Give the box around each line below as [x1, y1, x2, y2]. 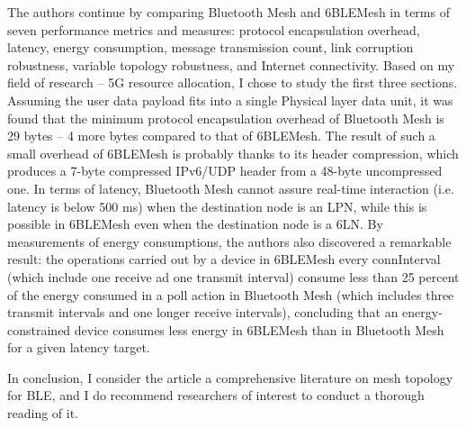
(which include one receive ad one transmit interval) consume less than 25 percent [7, 267, 460, 286]
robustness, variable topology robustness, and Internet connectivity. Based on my [7, 55, 455, 74]
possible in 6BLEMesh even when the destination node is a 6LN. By [7, 214, 383, 233]
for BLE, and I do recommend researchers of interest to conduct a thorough [7, 386, 425, 405]
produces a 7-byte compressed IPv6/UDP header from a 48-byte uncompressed [7, 161, 443, 180]
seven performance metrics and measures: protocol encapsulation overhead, [7, 20, 420, 39]
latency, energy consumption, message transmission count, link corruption [7, 38, 414, 57]
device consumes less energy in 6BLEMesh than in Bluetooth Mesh [74, 320, 444, 339]
